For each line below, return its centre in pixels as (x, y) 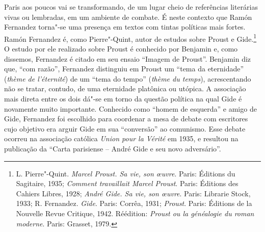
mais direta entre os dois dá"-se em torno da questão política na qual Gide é (123, 98)
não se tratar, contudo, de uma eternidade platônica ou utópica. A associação (125, 88)
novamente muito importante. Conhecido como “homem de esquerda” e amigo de (130, 108)
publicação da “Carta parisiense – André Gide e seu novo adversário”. (113, 148)
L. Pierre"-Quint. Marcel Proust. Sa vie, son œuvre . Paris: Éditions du (126, 173)
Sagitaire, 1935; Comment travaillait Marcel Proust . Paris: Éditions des (127, 183)
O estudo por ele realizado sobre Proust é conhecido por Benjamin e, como (121, 49)
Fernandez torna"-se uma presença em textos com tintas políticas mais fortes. (125, 27)
